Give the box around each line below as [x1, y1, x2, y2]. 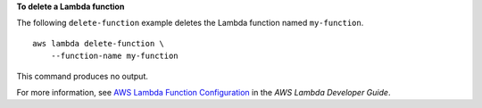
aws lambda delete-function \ [32, 38, 165, 48]
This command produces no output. [16, 71, 149, 81]
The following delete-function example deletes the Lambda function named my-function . [16, 18, 364, 29]
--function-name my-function [50, 51, 179, 62]
